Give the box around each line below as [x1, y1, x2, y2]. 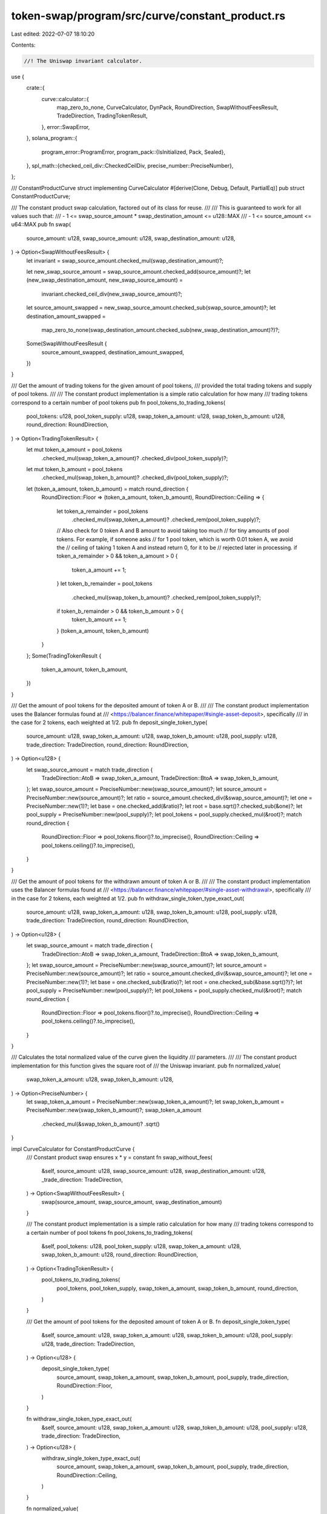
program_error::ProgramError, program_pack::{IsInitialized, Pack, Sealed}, [41, 148, 226, 156]
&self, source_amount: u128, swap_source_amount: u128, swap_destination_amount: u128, [41, 1168, 266, 1175]
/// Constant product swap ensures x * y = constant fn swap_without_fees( [26, 1154, 213, 1161]
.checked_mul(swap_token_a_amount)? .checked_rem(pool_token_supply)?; [71, 515, 261, 523]
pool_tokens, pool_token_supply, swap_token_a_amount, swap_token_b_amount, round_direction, [56, 1284, 299, 1292]
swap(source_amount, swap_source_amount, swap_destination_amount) [41, 1198, 222, 1205]
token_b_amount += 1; [71, 616, 127, 623]
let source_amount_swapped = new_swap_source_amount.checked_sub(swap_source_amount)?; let [26, 304, 276, 311]
